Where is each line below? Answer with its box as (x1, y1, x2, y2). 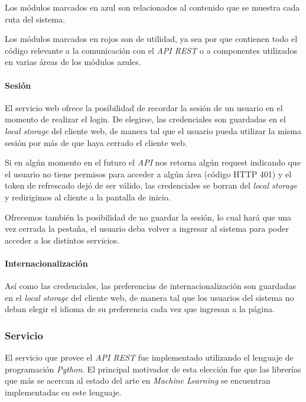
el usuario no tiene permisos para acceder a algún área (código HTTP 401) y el (5, 167, 292, 180)
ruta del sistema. (5, 12, 66, 25)
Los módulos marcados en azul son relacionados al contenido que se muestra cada (5, 1, 300, 13)
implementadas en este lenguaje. (5, 385, 122, 398)
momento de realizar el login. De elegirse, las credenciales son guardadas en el (5, 113, 286, 125)
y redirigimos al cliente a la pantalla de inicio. (5, 190, 171, 203)
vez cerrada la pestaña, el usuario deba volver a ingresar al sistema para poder (5, 222, 289, 235)
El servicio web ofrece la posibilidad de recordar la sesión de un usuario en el (5, 101, 283, 114)
